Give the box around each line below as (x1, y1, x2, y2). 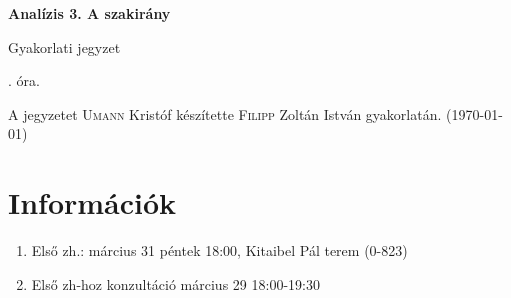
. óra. (8, 70, 40, 91)
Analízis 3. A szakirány (8, 3, 171, 23)
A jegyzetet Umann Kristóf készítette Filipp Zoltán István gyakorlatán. (8, 103, 442, 124)
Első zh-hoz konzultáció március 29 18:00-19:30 (31, 273, 320, 294)
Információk (8, 182, 177, 223)
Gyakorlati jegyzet (8, 36, 121, 57)
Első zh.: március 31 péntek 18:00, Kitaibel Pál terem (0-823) (31, 240, 408, 261)
